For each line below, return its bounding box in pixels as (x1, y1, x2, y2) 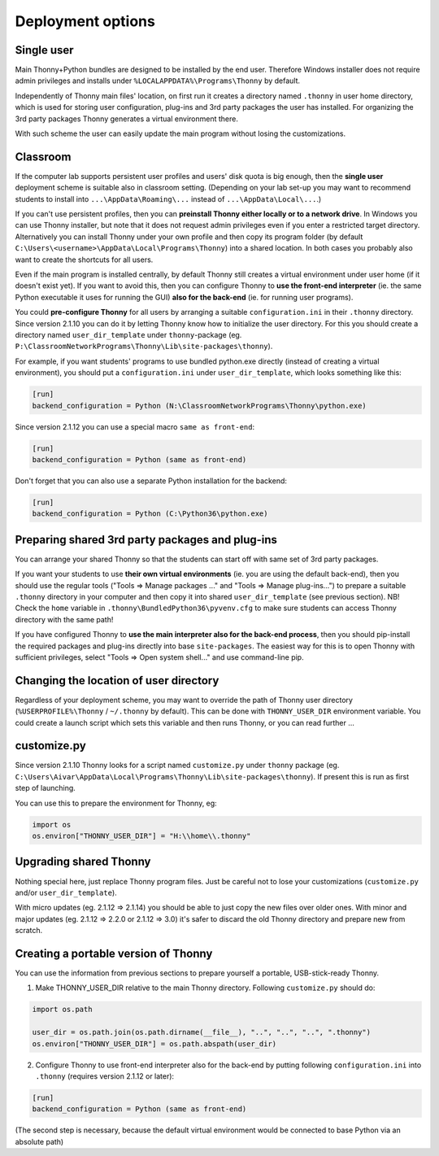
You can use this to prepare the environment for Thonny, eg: (15, 798, 217, 808)
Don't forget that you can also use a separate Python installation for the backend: (15, 476, 288, 486)
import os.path (32, 1005, 93, 1014)
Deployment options (15, 12, 156, 30)
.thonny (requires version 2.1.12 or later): (35, 1071, 175, 1081)
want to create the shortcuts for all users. (15, 255, 154, 264)
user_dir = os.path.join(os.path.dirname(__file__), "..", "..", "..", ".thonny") (32, 1027, 372, 1037)
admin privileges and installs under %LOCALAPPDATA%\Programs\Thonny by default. (15, 76, 301, 85)
